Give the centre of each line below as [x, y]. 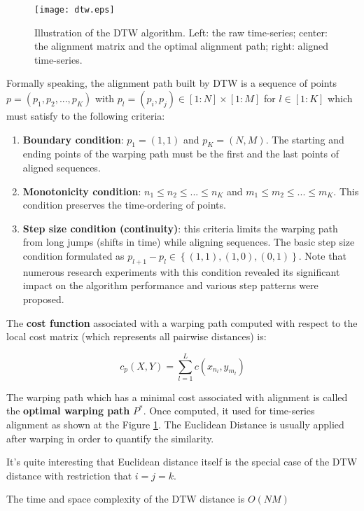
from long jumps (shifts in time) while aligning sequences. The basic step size [189, 242]
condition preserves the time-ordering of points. [124, 205]
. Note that [322, 255]
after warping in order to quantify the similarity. [110, 438]
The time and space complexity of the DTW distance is [126, 499]
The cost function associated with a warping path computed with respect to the [182, 322]
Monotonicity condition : [82, 191]
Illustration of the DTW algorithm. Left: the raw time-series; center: [181, 32]
